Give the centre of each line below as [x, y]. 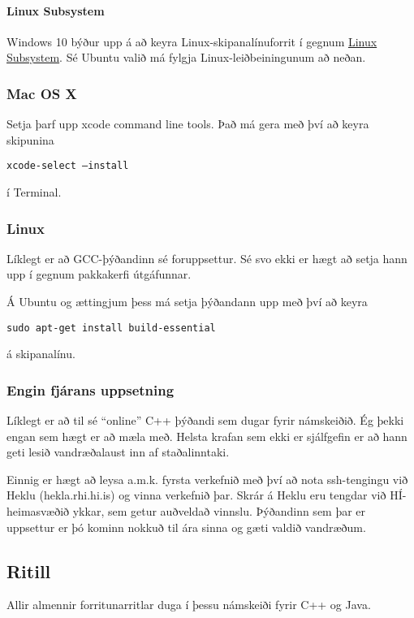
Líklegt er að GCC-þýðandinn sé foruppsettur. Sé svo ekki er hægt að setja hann [207, 258]
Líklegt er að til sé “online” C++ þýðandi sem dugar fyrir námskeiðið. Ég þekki [205, 420]
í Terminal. [34, 192]
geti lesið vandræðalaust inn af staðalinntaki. [118, 452]
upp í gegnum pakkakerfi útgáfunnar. [99, 274]
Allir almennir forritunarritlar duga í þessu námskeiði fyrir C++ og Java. [189, 605]
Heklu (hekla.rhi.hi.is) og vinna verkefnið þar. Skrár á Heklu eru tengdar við [196, 495]
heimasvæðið [38, 511]
